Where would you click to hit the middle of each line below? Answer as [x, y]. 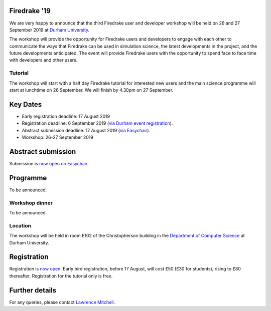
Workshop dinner [31, 203]
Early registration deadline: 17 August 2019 [66, 116]
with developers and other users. [43, 60]
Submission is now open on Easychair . [49, 163]
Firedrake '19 [30, 11]
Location [20, 225]
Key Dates [26, 104]
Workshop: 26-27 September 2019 [58, 137]
